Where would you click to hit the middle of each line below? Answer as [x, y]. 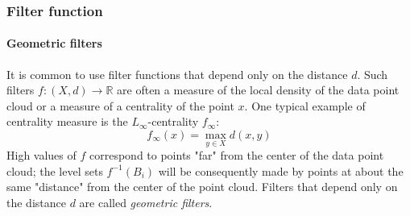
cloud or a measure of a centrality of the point [120, 105]
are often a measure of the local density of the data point [258, 90]
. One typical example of [305, 105]
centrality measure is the [67, 121]
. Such [373, 74]
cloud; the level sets [55, 170]
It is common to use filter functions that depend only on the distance [177, 74]
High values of [41, 155]
